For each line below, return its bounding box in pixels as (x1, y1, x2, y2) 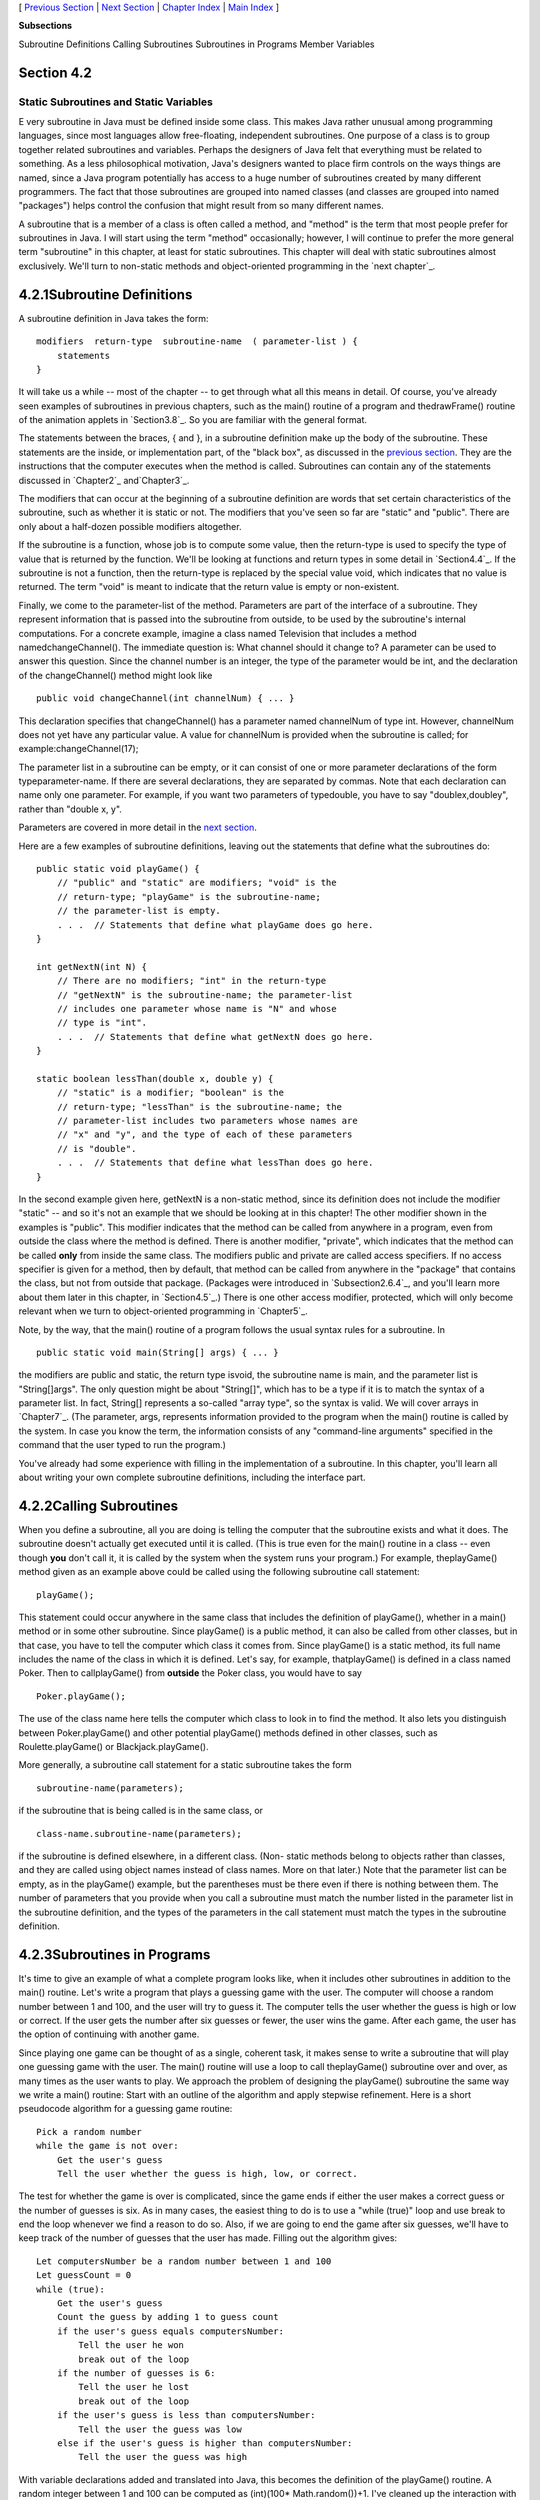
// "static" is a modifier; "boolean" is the (56, 1087, 285, 1099)
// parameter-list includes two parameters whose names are (56, 1115, 359, 1127)
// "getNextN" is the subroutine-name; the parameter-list (56, 989, 353, 1000)
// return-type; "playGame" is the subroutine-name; (56, 891, 322, 902)
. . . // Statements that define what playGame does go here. (56, 919, 374, 930)
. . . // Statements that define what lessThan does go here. (56, 1157, 374, 1169)
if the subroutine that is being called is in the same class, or (18, 1805, 264, 1817)
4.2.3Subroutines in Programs (18, 1946, 211, 1963)
